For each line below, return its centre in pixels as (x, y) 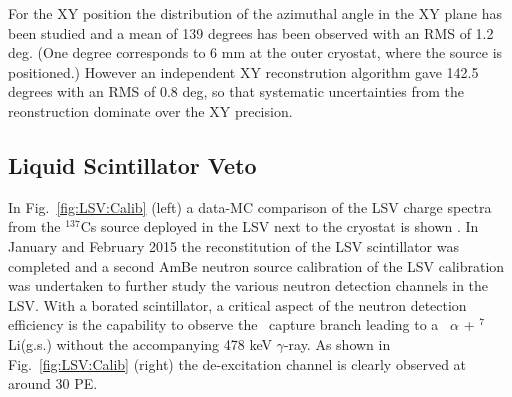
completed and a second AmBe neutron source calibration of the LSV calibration (256, 265)
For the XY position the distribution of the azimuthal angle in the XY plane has (255, 13)
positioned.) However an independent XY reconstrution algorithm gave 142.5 (243, 71)
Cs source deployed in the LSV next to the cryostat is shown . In (279, 226)
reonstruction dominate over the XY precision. (150, 110)
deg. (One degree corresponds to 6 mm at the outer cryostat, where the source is (255, 52)
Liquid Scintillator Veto (132, 164)
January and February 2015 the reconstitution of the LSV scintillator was (233, 245)
